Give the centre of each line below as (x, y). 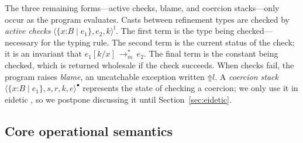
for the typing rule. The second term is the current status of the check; (168, 42)
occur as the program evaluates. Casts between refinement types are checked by (147, 19)
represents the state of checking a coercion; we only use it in (190, 88)
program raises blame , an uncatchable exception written (105, 76)
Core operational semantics (89, 130)
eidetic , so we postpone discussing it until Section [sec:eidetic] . (118, 99)
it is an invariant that (43, 53)
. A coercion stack (247, 76)
